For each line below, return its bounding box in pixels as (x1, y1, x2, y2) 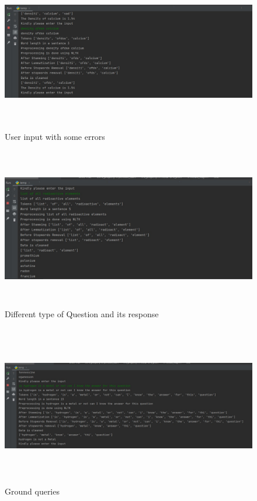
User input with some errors (5, 131, 105, 143)
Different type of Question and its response (5, 307, 159, 320)
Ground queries (5, 485, 60, 497)
